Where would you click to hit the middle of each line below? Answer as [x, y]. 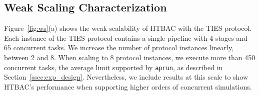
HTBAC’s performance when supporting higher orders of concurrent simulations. [128, 86]
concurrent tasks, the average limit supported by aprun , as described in [113, 67]
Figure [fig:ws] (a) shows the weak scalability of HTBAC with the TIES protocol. [128, 28]
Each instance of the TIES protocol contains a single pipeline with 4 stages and [126, 38]
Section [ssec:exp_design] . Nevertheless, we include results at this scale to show [126, 77]
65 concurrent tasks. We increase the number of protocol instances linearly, [119, 47]
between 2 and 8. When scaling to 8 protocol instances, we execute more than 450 [130, 57]
